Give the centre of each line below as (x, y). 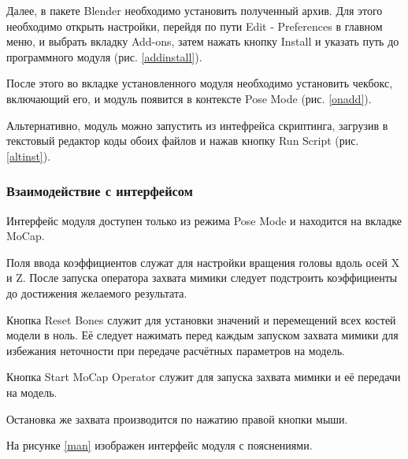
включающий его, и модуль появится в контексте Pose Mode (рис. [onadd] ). (189, 98)
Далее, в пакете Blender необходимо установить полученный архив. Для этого (195, 10)
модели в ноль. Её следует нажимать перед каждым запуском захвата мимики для (202, 335)
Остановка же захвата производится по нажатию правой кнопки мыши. (177, 418)
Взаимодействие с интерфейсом (100, 191)
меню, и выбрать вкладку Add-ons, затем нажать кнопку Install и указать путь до (203, 41)
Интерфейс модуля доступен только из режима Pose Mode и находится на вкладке (204, 220)
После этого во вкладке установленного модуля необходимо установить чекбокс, (200, 83)
